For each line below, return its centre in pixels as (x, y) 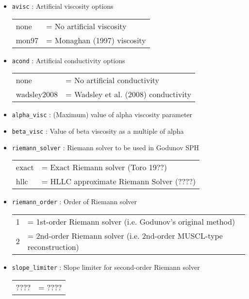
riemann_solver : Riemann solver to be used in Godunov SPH (106, 147)
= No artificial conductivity (113, 80)
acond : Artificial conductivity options (68, 60)
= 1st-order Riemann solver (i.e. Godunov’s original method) (131, 221)
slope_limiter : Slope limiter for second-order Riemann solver (106, 267)
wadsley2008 (37, 94)
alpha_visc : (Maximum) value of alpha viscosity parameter (102, 114)
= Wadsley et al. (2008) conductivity (128, 94)
